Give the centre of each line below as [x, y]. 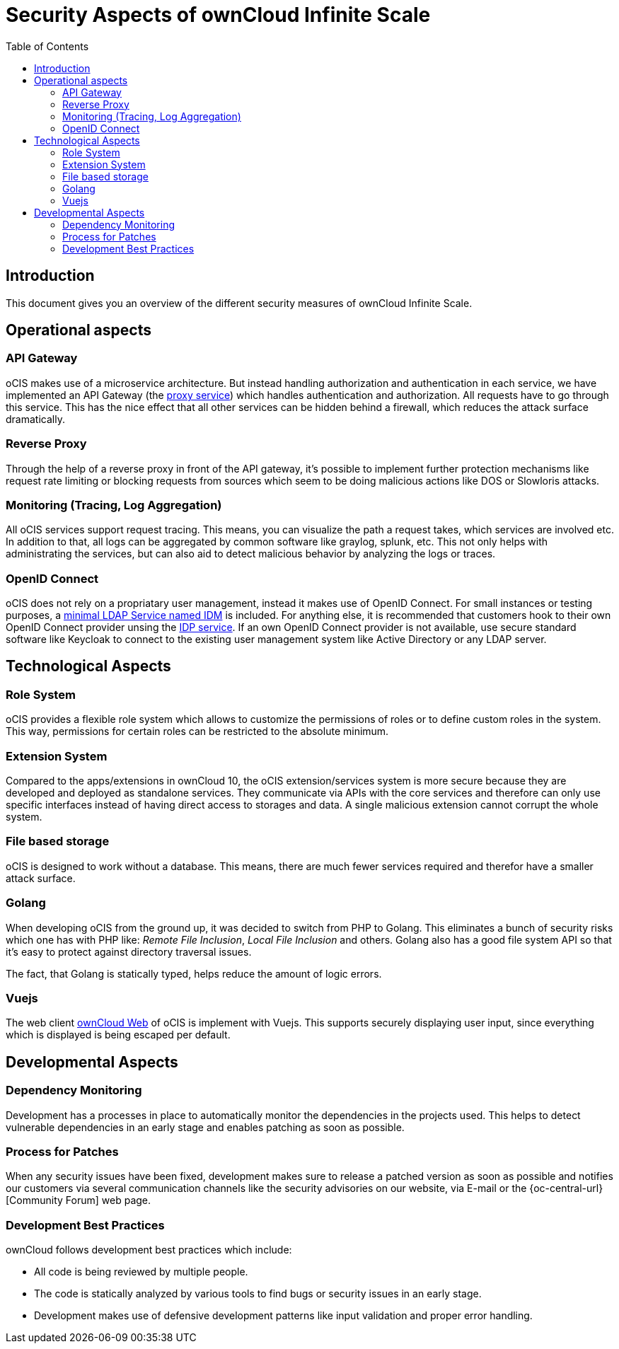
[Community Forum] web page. [79, 1200]
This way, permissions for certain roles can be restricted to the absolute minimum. [197, 731]
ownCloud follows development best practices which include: [149, 1250]
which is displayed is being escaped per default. [118, 1035]
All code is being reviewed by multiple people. [141, 1272]
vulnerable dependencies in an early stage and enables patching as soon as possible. [205, 1127]
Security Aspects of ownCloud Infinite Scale [218, 15]
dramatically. [35, 419]
